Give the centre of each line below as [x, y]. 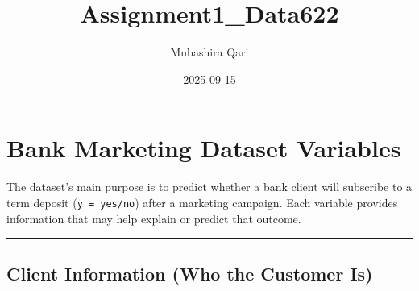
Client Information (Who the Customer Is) [190, 274]
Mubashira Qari [209, 52]
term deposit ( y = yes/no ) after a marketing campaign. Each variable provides [202, 202]
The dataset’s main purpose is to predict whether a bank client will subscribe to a [209, 187]
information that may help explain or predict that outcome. [154, 218]
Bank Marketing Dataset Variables [204, 148]
